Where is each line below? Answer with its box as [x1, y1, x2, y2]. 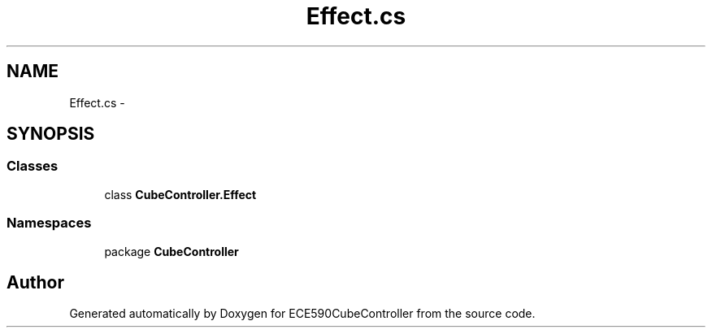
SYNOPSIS [7, 124, 95, 145]
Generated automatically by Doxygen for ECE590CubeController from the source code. [69, 306, 536, 321]
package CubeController [104, 244, 239, 258]
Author [7, 271, 64, 293]
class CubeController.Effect [104, 187, 257, 202]
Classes [7, 158, 59, 175]
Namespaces [7, 215, 92, 232]
